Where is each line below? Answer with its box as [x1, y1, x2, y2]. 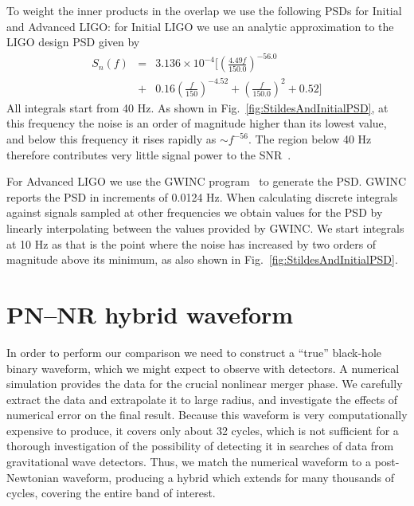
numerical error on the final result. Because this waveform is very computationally [6, 406, 408, 423]
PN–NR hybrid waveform [6, 297, 294, 330]
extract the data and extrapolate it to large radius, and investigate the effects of [6, 390, 398, 407]
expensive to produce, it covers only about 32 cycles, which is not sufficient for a [6, 422, 399, 438]
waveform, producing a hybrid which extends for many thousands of [62, 469, 394, 485]
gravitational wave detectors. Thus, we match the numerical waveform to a [6, 453, 371, 470]
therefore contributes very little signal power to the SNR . [6, 146, 291, 163]
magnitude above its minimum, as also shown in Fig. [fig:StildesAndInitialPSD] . [6, 251, 398, 268]
